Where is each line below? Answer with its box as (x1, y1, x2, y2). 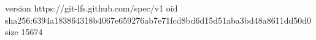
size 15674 (5, 25, 43, 38)
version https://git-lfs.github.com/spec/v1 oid (5, 2, 178, 14)
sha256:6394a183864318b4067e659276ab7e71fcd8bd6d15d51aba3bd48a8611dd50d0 (5, 13, 312, 26)
